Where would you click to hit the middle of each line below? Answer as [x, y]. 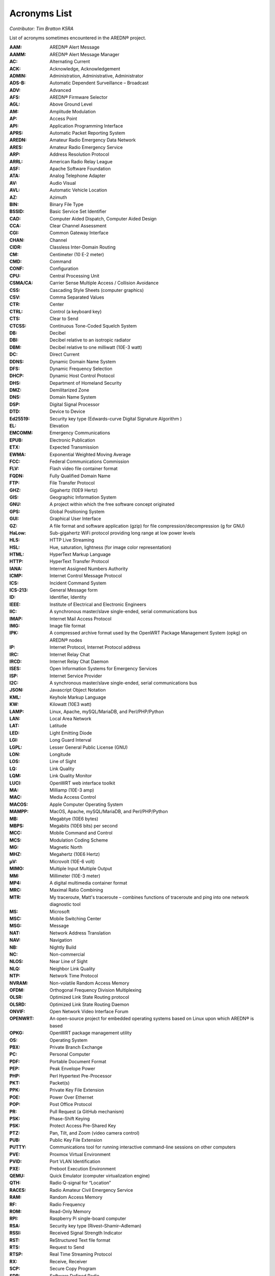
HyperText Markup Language [80, 554]
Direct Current [65, 354]
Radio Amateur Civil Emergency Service [91, 1190]
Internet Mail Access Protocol [80, 619]
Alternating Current [70, 62]
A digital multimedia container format [88, 883]
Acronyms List [41, 13]
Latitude [58, 726]
